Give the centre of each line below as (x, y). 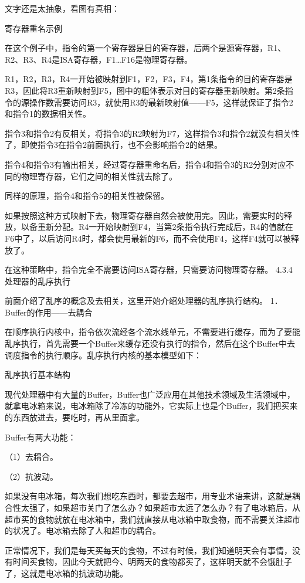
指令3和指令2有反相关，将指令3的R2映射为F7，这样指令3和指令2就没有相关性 (152, 133)
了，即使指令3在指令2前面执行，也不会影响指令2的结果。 (113, 145)
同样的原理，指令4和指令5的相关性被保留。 (87, 196)
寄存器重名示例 (33, 28)
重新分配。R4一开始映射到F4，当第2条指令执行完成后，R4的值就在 (165, 227)
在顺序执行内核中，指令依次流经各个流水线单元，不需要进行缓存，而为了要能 (152, 332)
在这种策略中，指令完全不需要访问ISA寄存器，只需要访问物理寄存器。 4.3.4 (149, 270)
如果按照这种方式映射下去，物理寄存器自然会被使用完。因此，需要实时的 (144, 215)
